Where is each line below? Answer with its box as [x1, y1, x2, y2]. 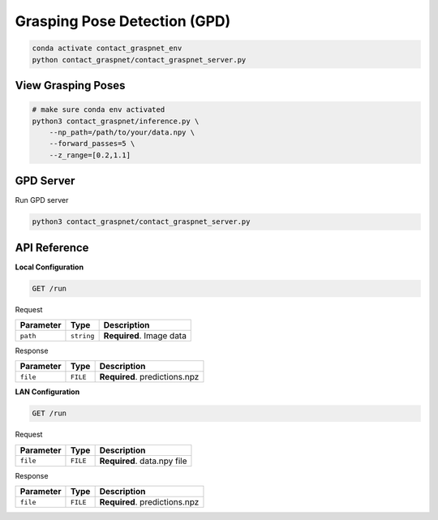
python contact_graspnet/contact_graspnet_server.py [32, 55, 247, 64]
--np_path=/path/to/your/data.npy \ [49, 127, 195, 137]
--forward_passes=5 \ [49, 139, 135, 148]
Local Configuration [15, 262, 84, 272]
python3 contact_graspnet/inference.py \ [32, 116, 200, 126]
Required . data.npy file [99, 455, 187, 466]
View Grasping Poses [15, 78, 126, 92]
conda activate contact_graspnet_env [32, 44, 182, 53]
